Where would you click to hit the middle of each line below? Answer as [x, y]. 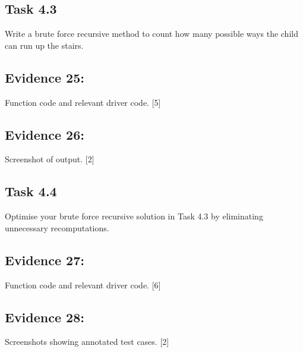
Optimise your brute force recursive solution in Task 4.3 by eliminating [134, 216]
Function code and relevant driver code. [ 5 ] [83, 102]
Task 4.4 [31, 191]
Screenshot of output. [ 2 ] [50, 159]
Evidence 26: [45, 134]
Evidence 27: [45, 260]
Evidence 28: [45, 317]
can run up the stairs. [44, 45]
